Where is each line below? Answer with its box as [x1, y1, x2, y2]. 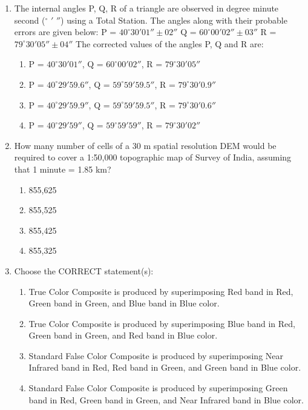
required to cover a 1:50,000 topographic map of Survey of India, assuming [14, 151, 292, 164]
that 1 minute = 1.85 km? [14, 162, 111, 175]
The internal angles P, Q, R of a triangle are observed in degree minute [14, 2, 279, 14]
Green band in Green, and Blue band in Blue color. [28, 297, 220, 309]
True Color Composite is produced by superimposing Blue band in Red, [28, 317, 295, 329]
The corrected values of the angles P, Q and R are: [76, 37, 264, 50]
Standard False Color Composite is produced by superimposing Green [28, 382, 288, 394]
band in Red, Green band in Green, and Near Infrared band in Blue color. [28, 393, 304, 406]
